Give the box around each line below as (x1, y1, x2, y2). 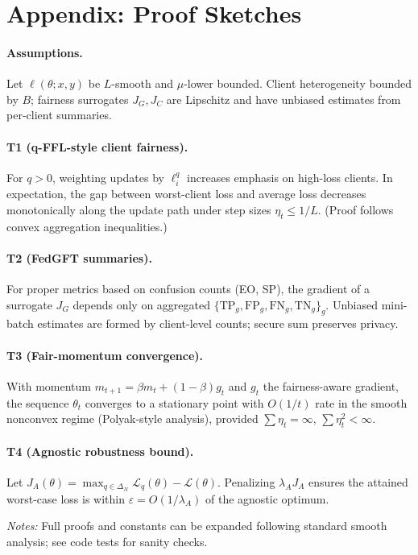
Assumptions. (6, 43, 83, 60)
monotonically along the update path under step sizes (6, 201, 271, 217)
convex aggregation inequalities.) (6, 217, 168, 234)
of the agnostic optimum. (205, 490, 329, 507)
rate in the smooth (315, 394, 408, 411)
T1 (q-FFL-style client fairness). (6, 138, 188, 155)
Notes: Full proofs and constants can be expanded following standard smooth (6, 517, 387, 534)
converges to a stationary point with (85, 394, 264, 411)
